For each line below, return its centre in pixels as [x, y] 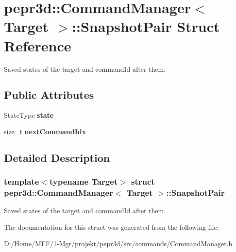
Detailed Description [57, 157]
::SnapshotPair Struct [146, 26]
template [22, 181]
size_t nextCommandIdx [45, 131]
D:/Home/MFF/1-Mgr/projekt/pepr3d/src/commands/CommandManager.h [118, 243]
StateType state [29, 115]
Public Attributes [49, 95]
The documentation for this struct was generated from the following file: [111, 227]
